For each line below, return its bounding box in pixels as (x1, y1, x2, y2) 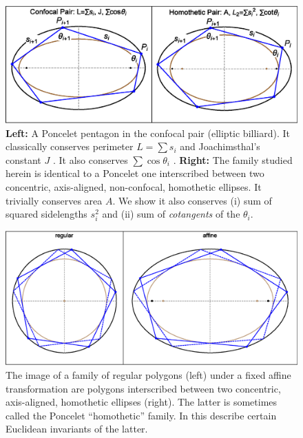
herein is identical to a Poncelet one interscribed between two (6, 166, 264, 180)
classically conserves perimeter (6, 139, 134, 154)
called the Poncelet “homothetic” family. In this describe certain (6, 408, 277, 422)
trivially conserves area (6, 193, 103, 207)
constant (6, 152, 41, 167)
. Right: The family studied (173, 152, 293, 167)
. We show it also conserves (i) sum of (112, 193, 272, 207)
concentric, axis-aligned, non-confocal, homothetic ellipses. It (6, 179, 262, 194)
